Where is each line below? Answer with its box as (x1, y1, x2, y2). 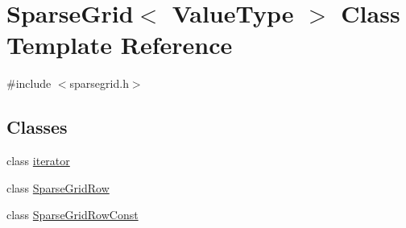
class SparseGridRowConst (6, 206, 139, 223)
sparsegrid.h (69, 75, 129, 92)
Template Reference (6, 28, 233, 61)
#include (6, 75, 52, 92)
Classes (6, 114, 68, 139)
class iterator (6, 152, 70, 169)
